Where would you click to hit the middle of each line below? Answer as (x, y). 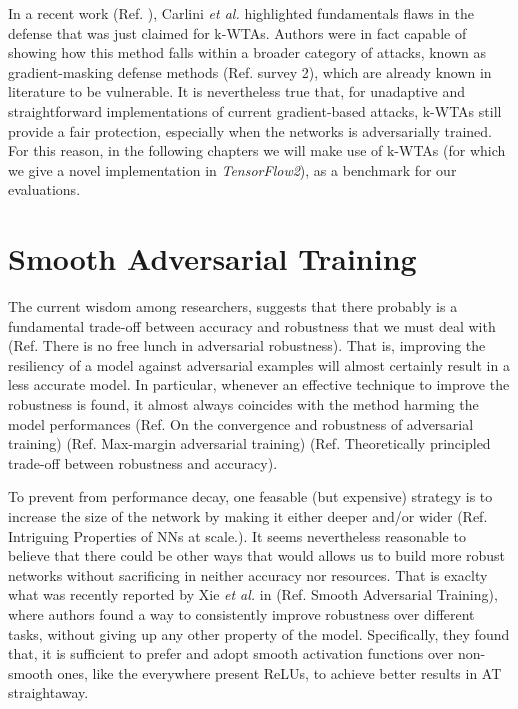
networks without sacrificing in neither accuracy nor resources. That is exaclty (248, 574)
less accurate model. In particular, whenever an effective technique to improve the (259, 384)
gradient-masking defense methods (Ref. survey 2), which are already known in (250, 71)
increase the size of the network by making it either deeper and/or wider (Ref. (248, 516)
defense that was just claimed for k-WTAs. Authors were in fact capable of (237, 32)
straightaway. (48, 692)
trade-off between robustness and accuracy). (143, 462)
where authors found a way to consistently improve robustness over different (241, 613)
